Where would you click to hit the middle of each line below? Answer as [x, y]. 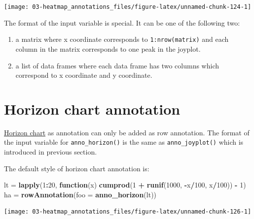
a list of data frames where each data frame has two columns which [117, 65]
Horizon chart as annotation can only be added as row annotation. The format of [127, 132]
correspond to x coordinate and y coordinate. [84, 75]
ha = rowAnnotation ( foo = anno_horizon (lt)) [80, 194]
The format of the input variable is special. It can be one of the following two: [122, 22]
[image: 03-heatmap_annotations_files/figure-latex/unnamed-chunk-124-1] [128, 7]
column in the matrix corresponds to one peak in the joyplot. [108, 48]
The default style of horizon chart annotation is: [77, 168]
